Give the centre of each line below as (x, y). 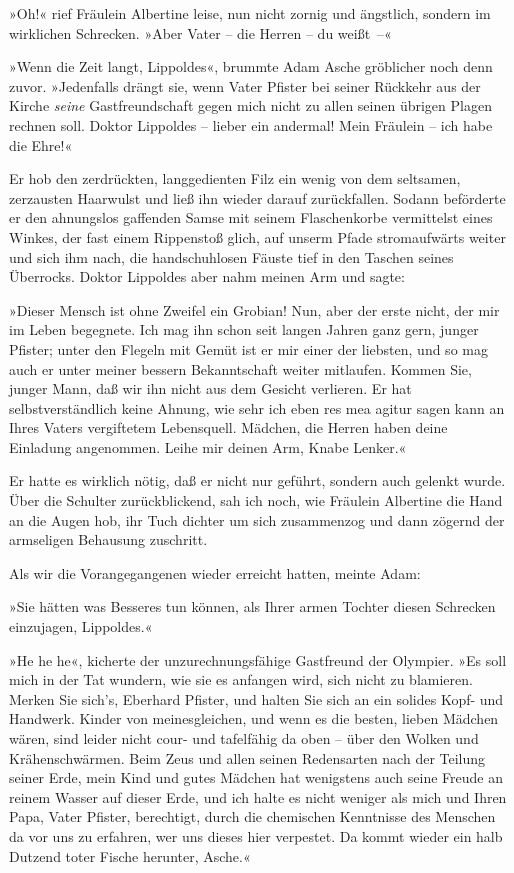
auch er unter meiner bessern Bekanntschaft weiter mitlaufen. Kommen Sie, (240, 368)
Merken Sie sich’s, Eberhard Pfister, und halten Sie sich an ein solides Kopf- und (256, 698)
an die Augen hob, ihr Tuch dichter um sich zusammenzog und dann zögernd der (257, 519)
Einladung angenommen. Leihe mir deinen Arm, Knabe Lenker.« (208, 446)
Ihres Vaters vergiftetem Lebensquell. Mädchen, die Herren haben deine (228, 427)
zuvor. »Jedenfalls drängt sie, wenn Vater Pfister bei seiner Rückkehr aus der (245, 85)
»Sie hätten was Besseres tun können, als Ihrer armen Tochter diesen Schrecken (252, 606)
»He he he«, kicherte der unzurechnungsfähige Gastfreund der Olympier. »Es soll (258, 659)
